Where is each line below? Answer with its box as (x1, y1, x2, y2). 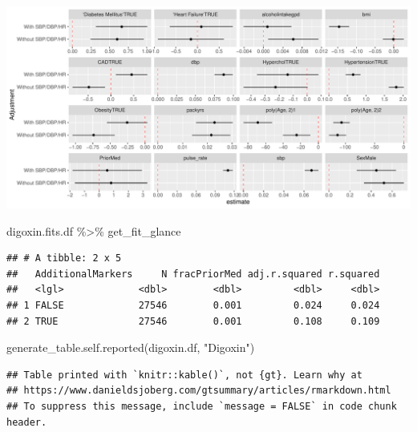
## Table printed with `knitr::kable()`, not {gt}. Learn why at (6, 369, 362, 381)
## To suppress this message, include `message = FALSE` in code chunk (6, 400, 397, 412)
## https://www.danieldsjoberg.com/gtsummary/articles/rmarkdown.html (6, 385, 391, 397)
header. (6, 416, 47, 428)
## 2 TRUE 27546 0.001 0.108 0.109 (6, 315, 380, 327)
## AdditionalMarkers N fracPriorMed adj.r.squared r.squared (6, 268, 380, 280)
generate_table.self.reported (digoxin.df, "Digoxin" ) (6, 339, 255, 356)
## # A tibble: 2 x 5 (6, 252, 122, 264)
